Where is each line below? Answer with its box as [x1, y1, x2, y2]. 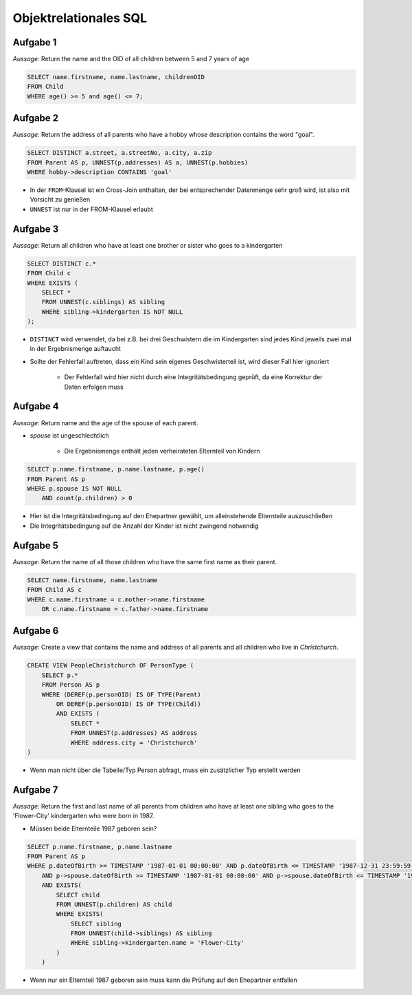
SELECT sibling [70, 919, 122, 928]
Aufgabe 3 [12, 223, 59, 235]
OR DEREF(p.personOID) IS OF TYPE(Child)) [56, 700, 202, 708]
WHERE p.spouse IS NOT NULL [27, 485, 122, 493]
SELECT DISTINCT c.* [27, 259, 96, 268]
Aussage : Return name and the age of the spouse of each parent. [12, 418, 198, 427]
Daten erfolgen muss [64, 383, 124, 391]
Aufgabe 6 [12, 625, 59, 636]
